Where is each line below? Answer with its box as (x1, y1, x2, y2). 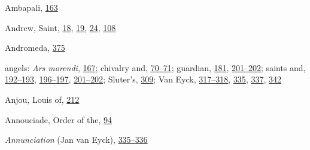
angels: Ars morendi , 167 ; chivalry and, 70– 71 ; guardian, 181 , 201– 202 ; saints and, (5, 61, 306, 74)
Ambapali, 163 (5, 1, 58, 13)
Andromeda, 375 (5, 41, 65, 54)
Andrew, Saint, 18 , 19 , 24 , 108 (5, 21, 116, 33)
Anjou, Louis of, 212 (5, 93, 80, 105)
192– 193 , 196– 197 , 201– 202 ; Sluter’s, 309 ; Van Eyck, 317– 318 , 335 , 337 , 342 (5, 73, 281, 85)
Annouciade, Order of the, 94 (5, 113, 112, 125)
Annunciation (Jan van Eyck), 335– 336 (5, 133, 148, 146)
